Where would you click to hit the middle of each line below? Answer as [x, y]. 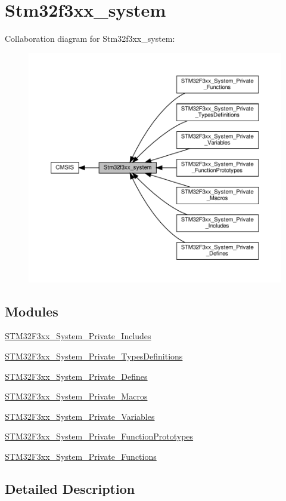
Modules [32, 311]
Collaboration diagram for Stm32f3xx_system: [90, 39]
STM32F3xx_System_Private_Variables [80, 416]
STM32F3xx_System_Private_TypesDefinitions [94, 356]
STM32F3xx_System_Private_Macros [76, 396]
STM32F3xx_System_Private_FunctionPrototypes [99, 436]
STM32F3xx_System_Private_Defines [76, 376]
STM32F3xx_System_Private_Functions [81, 457]
